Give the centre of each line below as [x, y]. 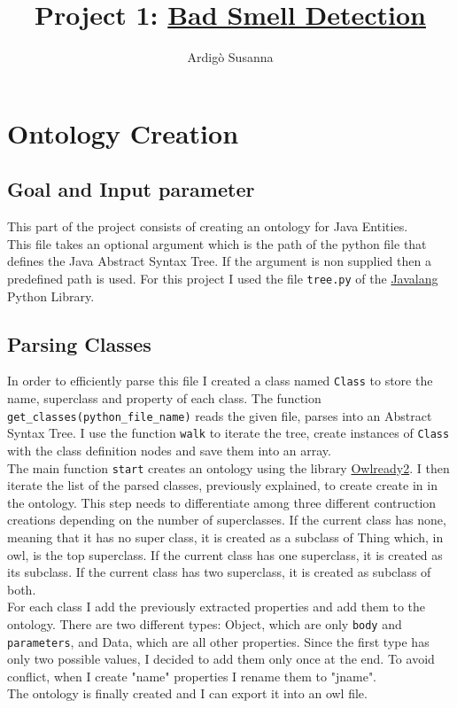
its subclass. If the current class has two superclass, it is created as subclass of [219, 572]
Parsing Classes [79, 343]
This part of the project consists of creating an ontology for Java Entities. [208, 226]
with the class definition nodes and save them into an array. [169, 450]
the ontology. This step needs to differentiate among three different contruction [222, 502]
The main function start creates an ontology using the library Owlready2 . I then [228, 467]
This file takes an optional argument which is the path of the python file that [217, 243]
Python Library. [51, 296]
